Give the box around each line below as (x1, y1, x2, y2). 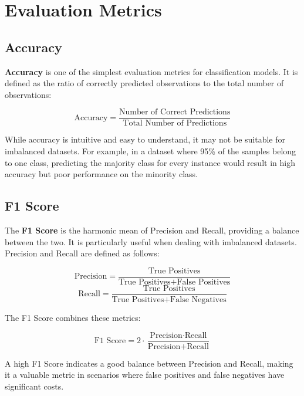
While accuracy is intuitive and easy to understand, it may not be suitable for (5, 133, 286, 145)
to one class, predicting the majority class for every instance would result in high (5, 156, 295, 168)
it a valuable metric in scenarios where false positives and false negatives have (5, 368, 285, 381)
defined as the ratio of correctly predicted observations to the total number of (5, 77, 284, 89)
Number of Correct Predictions (119, 108, 231, 117)
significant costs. (5, 380, 64, 392)
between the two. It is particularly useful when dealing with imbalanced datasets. (5, 235, 297, 248)
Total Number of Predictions (123, 119, 227, 128)
